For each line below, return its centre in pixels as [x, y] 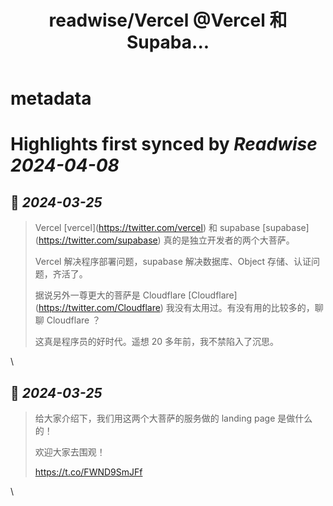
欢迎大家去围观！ [70, 452]
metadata [51, 98]
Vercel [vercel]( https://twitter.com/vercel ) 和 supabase [147, 228]
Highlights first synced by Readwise [164, 144]
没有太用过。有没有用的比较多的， [244, 308]
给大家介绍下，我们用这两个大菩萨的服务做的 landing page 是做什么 [173, 418]
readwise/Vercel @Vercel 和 [168, 20]
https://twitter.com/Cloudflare [99, 308]
